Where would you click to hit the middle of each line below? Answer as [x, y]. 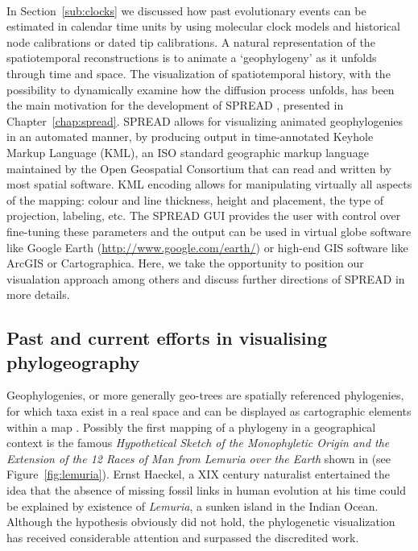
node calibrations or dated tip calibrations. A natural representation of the [191, 41]
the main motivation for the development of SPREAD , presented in [175, 105]
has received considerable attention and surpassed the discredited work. [183, 537]
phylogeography [73, 361]
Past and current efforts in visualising [167, 338]
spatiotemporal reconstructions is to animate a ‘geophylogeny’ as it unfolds [192, 58]
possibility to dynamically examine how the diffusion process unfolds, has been [201, 89]
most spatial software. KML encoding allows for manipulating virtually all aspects [209, 184]
